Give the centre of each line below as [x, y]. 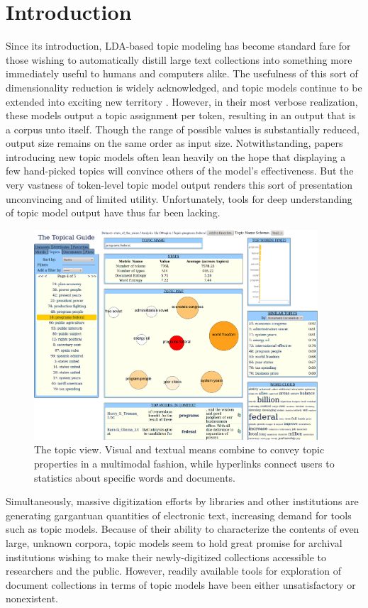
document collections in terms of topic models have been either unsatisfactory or [181, 584]
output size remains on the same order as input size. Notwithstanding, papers [174, 143]
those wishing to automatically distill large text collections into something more [179, 59]
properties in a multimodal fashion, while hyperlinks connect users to [184, 464]
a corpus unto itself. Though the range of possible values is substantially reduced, [183, 129]
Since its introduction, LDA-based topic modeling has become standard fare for [178, 46]
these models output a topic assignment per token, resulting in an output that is [181, 115]
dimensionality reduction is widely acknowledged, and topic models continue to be [184, 87]
